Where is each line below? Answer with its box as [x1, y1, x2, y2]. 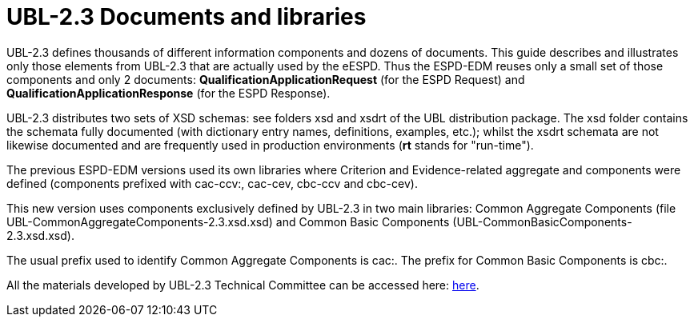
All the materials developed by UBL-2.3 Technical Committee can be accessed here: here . [6, 277, 479, 292]
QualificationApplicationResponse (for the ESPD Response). [6, 86, 331, 100]
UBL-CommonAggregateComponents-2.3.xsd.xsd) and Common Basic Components [6, 214, 450, 229]
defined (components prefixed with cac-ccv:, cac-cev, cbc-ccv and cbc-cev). [6, 176, 418, 190]
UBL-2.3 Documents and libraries [6, 3, 367, 30]
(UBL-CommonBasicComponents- [452, 214, 632, 229]
